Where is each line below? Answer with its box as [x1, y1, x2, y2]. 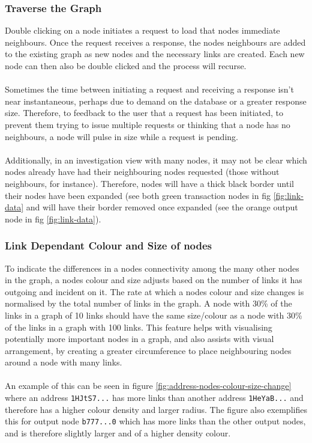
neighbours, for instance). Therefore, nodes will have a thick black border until [5, 177, 294, 189]
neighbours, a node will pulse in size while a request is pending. [5, 130, 238, 142]
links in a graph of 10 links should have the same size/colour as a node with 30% [5, 308, 302, 321]
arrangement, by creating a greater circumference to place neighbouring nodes [5, 344, 292, 356]
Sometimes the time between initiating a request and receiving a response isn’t [5, 83, 294, 96]
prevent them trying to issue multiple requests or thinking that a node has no [5, 118, 290, 130]
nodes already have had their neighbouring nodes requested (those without [5, 165, 280, 178]
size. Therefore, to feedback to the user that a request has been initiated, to [5, 106, 283, 119]
